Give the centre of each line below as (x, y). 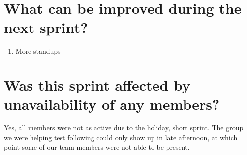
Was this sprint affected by (97, 85)
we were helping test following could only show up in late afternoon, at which (121, 137)
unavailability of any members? (112, 104)
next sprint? (46, 27)
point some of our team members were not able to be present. (97, 147)
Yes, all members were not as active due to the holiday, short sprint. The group (124, 128)
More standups (38, 51)
